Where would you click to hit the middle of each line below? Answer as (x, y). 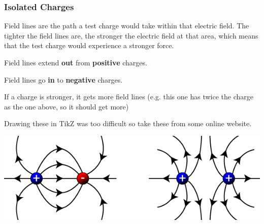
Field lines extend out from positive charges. (76, 62)
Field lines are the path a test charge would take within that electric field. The (127, 26)
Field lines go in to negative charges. (63, 79)
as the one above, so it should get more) (67, 106)
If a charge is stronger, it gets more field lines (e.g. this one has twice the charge (129, 97)
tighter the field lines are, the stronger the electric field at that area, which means (131, 35)
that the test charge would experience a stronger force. (89, 45)
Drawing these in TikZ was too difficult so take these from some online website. (128, 123)
